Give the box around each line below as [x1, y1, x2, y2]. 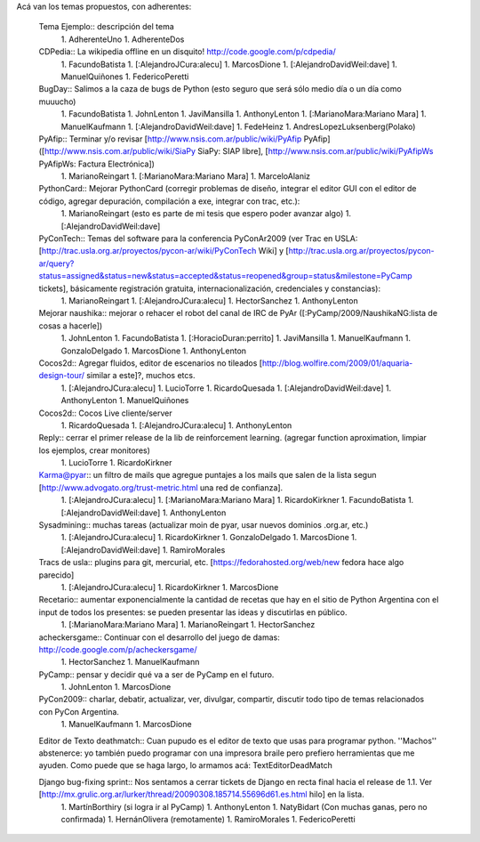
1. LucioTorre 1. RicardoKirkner [60, 457, 172, 468]
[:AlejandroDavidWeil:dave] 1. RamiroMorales [60, 544, 226, 555]
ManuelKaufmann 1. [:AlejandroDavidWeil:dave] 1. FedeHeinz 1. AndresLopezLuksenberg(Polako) [60, 121, 416, 132]
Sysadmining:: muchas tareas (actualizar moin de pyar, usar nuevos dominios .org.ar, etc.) [38, 520, 369, 530]
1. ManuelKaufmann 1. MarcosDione [60, 719, 192, 730]
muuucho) [38, 96, 76, 107]
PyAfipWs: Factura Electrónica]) [38, 158, 156, 169]
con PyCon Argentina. [38, 706, 120, 717]
